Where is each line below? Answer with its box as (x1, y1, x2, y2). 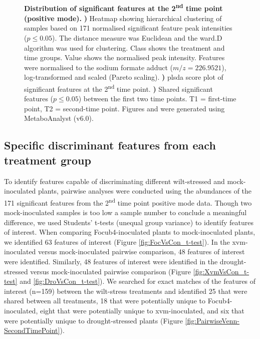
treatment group (4, 152, 91, 167)
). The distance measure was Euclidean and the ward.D (52, 33, 222, 43)
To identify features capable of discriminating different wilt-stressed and (4, 176, 225, 186)
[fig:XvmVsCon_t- (193, 266, 249, 276)
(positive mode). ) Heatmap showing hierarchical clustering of (24, 13, 222, 23)
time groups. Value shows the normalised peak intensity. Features (24, 52, 225, 63)
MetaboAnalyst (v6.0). (24, 113, 94, 123)
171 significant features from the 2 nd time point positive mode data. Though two (4, 196, 252, 208)
